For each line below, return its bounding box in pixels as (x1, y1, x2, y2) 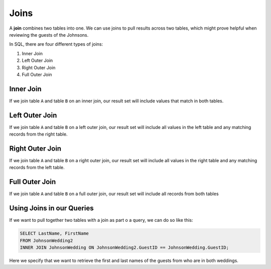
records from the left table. (9, 165, 65, 171)
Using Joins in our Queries (9, 204, 94, 213)
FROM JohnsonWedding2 (20, 237, 73, 243)
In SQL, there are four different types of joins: (9, 41, 103, 47)
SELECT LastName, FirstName (20, 231, 89, 236)
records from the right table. (9, 131, 68, 138)
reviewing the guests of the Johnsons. (9, 32, 89, 38)
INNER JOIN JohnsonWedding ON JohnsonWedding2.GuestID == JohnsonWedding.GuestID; (20, 244, 229, 250)
